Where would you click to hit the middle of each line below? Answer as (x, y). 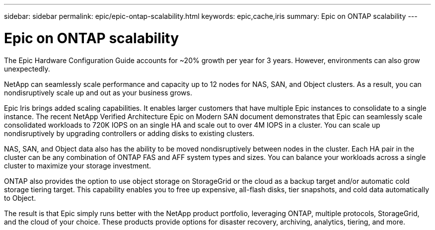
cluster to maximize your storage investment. (78, 165)
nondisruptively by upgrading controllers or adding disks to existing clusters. (129, 133)
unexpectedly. (27, 69)
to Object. (20, 198)
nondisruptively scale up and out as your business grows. (98, 92)
